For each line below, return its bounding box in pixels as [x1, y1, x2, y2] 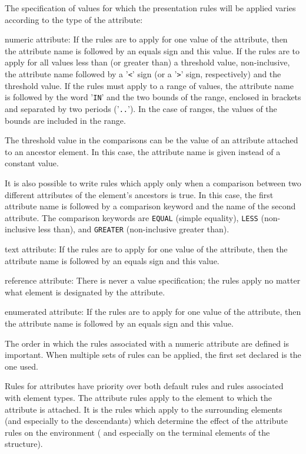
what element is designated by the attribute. [5, 285, 165, 298]
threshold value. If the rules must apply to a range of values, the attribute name [5, 79, 294, 91]
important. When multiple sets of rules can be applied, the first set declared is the [5, 348, 301, 361]
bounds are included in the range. [5, 114, 126, 126]
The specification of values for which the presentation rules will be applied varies [5, 2, 296, 14]
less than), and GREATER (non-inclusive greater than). [38, 223, 229, 235]
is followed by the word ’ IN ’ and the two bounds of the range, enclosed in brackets [5, 91, 301, 103]
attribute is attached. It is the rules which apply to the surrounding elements [5, 403, 282, 415]
